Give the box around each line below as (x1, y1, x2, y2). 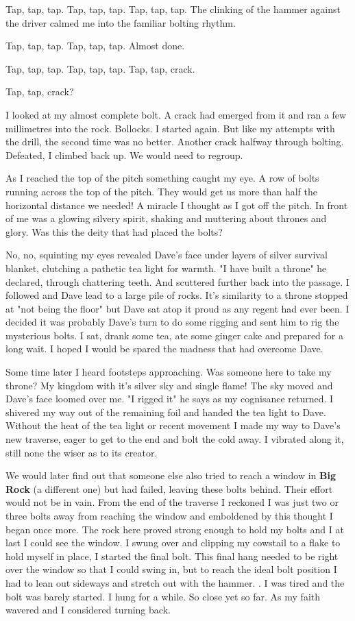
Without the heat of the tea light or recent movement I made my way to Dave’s (5, 418, 341, 433)
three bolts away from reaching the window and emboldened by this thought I (5, 509, 333, 522)
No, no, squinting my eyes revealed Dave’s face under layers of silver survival (5, 247, 328, 262)
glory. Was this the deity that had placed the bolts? (5, 224, 223, 239)
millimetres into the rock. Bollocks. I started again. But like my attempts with (5, 121, 335, 135)
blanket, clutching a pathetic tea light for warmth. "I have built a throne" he (5, 260, 327, 275)
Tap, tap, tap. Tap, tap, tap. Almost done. (5, 38, 185, 53)
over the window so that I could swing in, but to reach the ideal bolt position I (5, 562, 337, 576)
